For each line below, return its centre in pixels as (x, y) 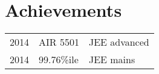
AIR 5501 (59, 42)
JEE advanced (119, 42)
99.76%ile (59, 60)
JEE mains (112, 60)
